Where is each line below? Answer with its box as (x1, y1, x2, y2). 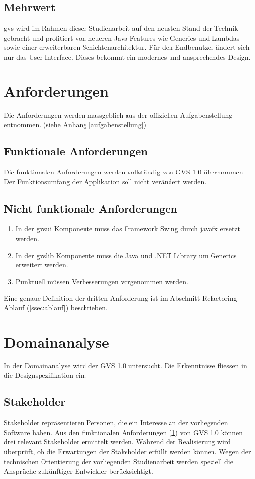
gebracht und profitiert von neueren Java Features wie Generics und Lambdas (4, 32, 240, 43)
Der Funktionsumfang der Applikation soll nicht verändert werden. (4, 176, 207, 186)
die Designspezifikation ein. (4, 370, 86, 380)
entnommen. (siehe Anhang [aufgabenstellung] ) (4, 119, 146, 130)
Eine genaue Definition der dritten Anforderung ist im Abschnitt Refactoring (4, 293, 237, 303)
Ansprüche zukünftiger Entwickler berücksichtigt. (4, 466, 153, 476)
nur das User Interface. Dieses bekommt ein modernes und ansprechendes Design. (4, 51, 251, 62)
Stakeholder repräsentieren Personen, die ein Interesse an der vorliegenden (4, 417, 228, 428)
